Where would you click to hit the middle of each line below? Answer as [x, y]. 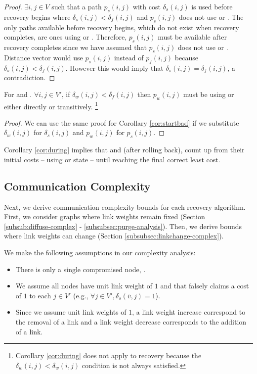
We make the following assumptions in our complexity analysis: [100, 252]
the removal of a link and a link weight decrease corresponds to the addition [131, 321]
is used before [212, 6]
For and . [18, 94]
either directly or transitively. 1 [51, 105]
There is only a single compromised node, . [81, 269]
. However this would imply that [114, 68]
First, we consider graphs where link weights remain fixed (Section [105, 216]
